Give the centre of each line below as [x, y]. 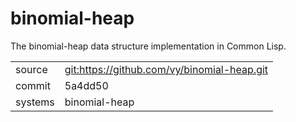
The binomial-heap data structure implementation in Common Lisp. [148, 46]
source [31, 69]
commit [33, 85]
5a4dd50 [86, 85]
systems [35, 102]
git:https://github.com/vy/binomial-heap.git [166, 69]
